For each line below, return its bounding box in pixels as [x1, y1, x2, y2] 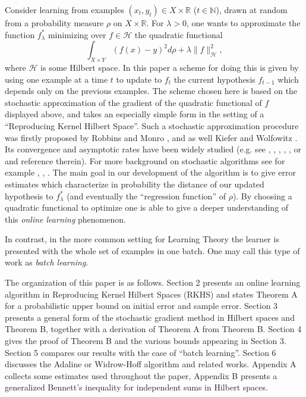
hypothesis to [5, 189, 53, 202]
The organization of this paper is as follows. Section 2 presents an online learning [5, 276, 301, 289]
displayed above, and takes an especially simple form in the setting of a [5, 108, 264, 120]
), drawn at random [216, 4, 288, 15]
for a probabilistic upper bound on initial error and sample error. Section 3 [5, 299, 278, 312]
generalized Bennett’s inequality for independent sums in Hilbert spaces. [5, 381, 268, 393]
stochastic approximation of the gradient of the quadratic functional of [5, 96, 262, 108]
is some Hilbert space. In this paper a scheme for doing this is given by [40, 61, 299, 73]
